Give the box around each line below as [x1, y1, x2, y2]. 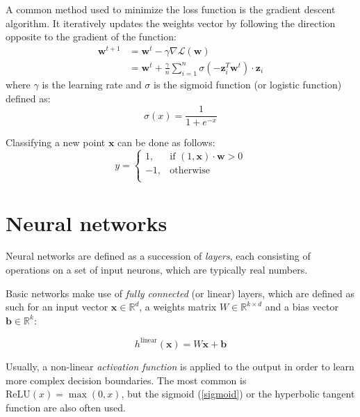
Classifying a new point [6, 135, 106, 150]
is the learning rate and [42, 77, 142, 91]
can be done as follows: [117, 135, 215, 150]
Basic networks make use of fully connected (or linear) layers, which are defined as [6, 285, 354, 300]
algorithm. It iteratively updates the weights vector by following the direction [6, 15, 336, 30]
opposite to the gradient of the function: [6, 29, 177, 44]
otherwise [170, 166, 210, 176]
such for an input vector [6, 299, 108, 314]
